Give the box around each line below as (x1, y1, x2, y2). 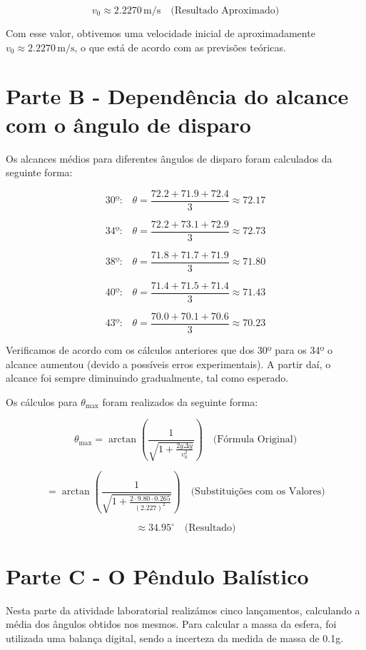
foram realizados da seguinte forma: (102, 394, 258, 409)
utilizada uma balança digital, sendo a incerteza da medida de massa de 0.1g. (6, 630, 344, 645)
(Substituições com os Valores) (190, 487, 325, 497)
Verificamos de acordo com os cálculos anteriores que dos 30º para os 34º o (6, 342, 332, 357)
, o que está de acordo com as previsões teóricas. (74, 39, 286, 54)
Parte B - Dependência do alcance (6, 81, 349, 111)
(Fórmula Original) (213, 435, 298, 445)
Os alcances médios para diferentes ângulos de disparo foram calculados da (6, 151, 332, 166)
